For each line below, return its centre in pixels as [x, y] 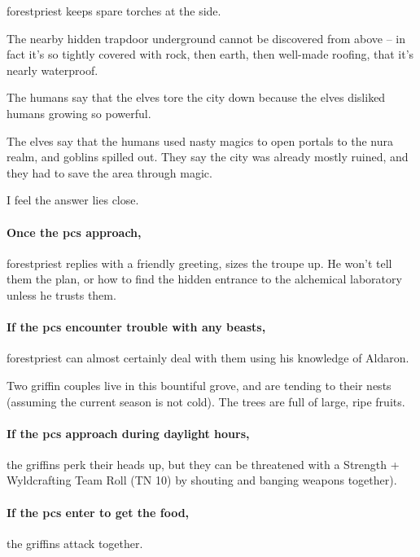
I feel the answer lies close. [73, 200]
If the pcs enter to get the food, [98, 512]
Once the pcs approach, [74, 232]
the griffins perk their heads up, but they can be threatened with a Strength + [203, 464]
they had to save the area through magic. [109, 172]
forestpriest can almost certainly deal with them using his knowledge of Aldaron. [208, 358]
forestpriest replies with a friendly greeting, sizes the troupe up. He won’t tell [199, 263]
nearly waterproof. [52, 70]
